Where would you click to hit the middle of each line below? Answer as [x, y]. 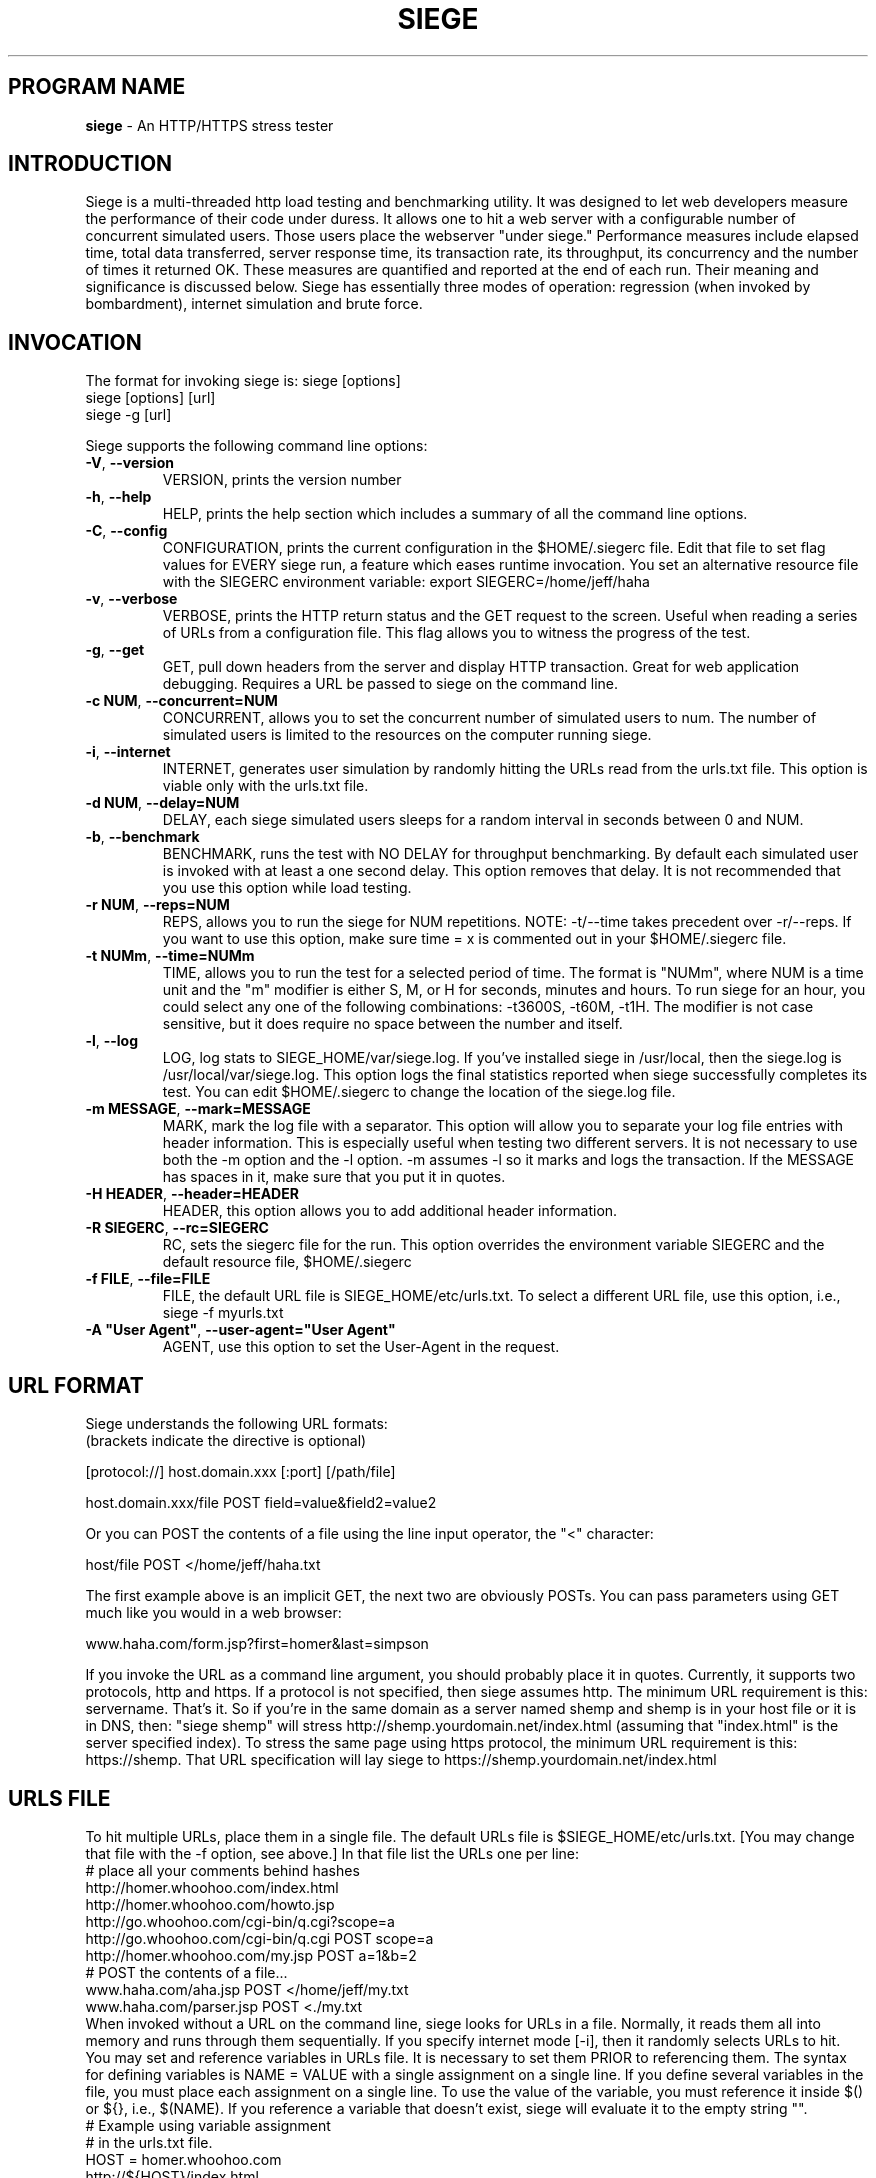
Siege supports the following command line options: [256, 446]
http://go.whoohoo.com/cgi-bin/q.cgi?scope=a [240, 1921]
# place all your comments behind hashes [222, 1870]
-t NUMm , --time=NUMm [170, 956]
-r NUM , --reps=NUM [157, 905]
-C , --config [126, 531]
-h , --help [118, 497]
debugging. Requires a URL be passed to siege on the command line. [390, 684]
